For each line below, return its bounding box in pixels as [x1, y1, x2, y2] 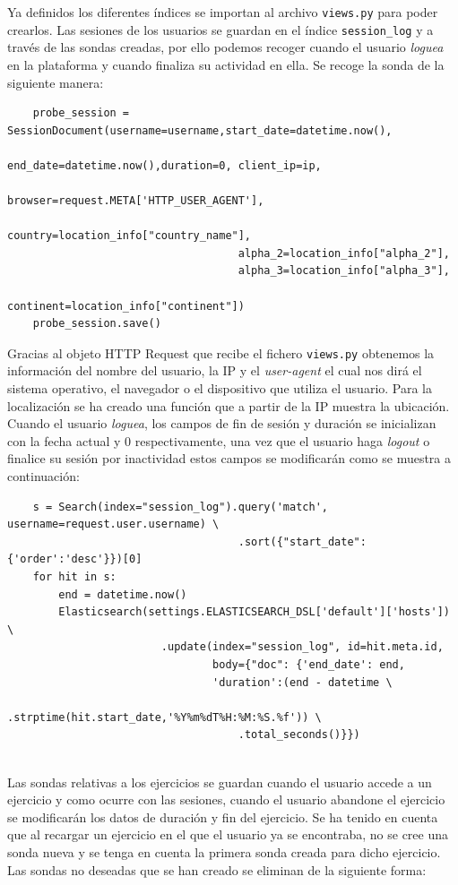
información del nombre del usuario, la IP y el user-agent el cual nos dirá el [7, 361, 422, 380]
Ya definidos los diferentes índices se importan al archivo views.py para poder [7, 3, 438, 21]
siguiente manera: [7, 73, 104, 91]
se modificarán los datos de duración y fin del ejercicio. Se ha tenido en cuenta [7, 807, 438, 826]
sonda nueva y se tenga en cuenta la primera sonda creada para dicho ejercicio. [7, 842, 441, 861]
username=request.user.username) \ [7, 518, 220, 531]
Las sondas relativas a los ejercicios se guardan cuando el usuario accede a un [7, 772, 432, 791]
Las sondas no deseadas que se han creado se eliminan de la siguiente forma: [7, 860, 427, 879]
